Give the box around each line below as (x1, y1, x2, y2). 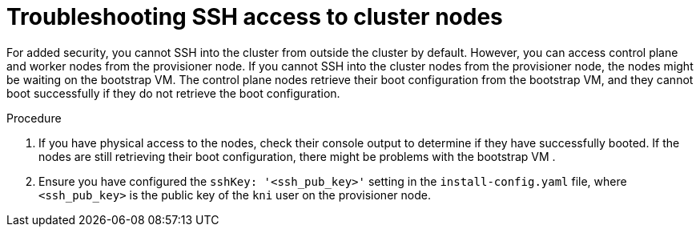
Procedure (6, 110, 62, 125)
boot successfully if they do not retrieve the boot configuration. (6, 86, 340, 100)
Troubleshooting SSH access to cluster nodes (6, 3, 503, 30)
